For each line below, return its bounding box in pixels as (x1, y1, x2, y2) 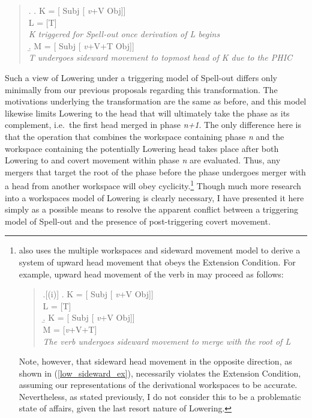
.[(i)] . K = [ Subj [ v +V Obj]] (43, 288, 154, 300)
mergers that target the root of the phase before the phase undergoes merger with (5, 165, 306, 178)
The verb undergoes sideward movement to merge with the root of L (43, 335, 291, 347)
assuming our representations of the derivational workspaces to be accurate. (19, 378, 298, 391)
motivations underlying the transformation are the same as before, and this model (5, 95, 307, 108)
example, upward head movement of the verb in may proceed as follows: (19, 267, 284, 280)
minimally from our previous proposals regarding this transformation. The (5, 83, 278, 95)
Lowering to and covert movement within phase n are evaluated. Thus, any (5, 154, 281, 166)
